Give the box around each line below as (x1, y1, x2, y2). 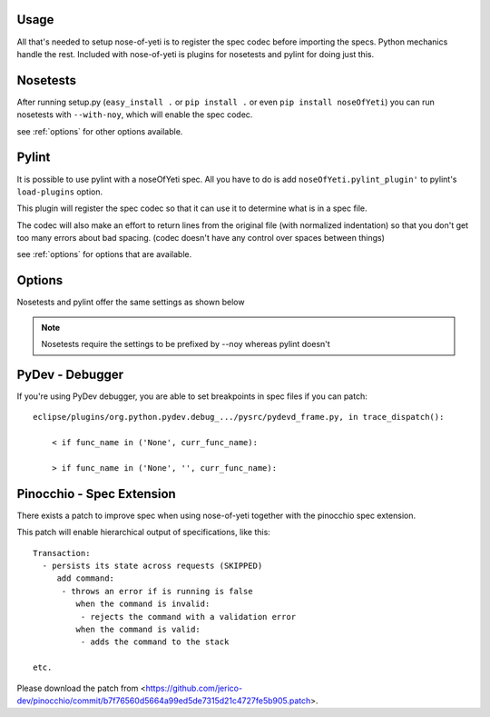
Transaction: (33, 548, 91, 558)
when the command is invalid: (75, 599, 211, 609)
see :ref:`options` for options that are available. (16, 249, 192, 260)
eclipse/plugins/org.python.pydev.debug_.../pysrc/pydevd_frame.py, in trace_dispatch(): (33, 412, 445, 423)
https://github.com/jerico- (145, 682, 243, 693)
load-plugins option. (16, 186, 103, 197)
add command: (56, 573, 115, 583)
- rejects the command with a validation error (80, 612, 297, 622)
